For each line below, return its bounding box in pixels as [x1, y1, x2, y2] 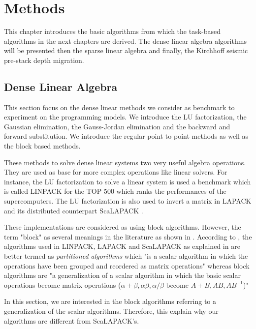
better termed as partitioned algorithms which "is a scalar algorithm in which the [4, 251, 248, 261]
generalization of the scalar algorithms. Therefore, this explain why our [4, 305, 219, 316]
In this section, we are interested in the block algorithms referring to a [4, 296, 217, 306]
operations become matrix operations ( [4, 279, 121, 290]
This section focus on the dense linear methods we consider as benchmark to [4, 102, 235, 112]
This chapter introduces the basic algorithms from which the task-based [4, 26, 221, 36]
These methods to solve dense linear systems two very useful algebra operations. [4, 157, 246, 167]
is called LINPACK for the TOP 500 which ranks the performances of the [4, 186, 226, 196]
